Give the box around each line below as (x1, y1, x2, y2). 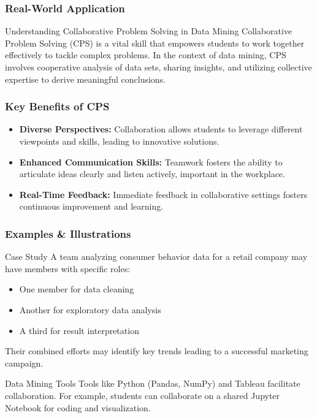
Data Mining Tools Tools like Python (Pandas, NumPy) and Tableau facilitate (5, 377, 300, 390)
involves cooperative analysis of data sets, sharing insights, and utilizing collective (5, 61, 312, 73)
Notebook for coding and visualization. (5, 401, 151, 414)
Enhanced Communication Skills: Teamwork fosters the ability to (19, 155, 283, 168)
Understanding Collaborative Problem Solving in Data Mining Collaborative (5, 25, 292, 37)
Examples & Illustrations (5, 226, 131, 241)
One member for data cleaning (19, 283, 134, 295)
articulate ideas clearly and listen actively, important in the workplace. (19, 167, 285, 180)
